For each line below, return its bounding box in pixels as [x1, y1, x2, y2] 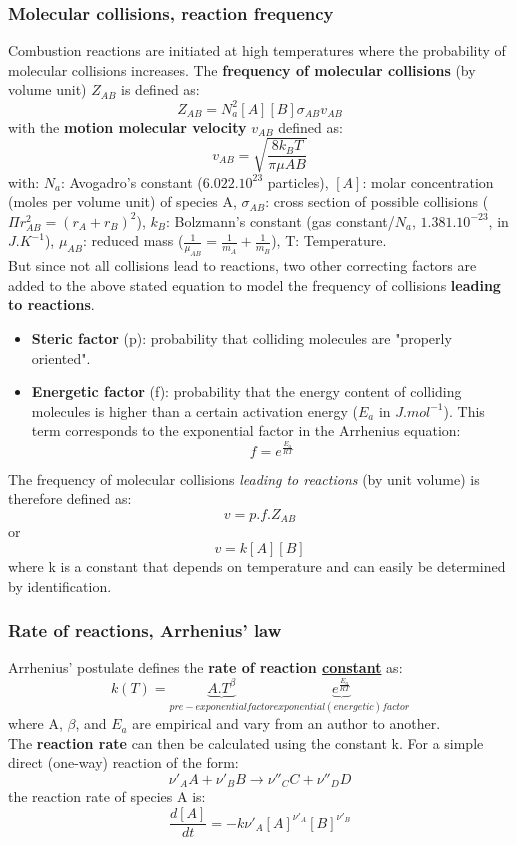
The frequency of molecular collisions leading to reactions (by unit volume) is [8, 468, 480, 489]
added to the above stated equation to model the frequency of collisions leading [8, 274, 501, 295]
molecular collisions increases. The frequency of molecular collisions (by [8, 59, 476, 80]
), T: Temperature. [271, 230, 387, 251]
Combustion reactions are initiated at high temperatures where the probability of [8, 40, 506, 61]
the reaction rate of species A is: [8, 786, 206, 807]
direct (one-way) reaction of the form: [8, 752, 239, 773]
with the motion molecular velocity [8, 116, 247, 137]
